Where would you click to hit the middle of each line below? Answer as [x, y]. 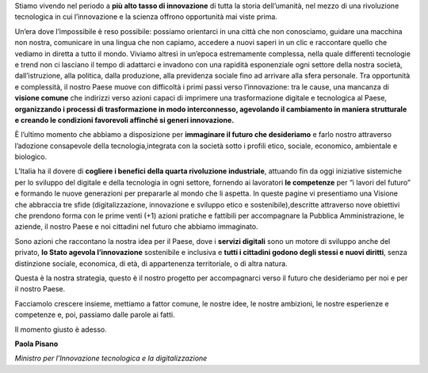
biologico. [31, 157]
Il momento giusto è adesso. [61, 329]
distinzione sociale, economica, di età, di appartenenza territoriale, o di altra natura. [151, 263]
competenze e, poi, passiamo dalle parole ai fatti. [95, 315]
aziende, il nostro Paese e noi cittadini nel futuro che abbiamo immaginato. [136, 226]
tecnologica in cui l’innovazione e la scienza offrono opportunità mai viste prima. [146, 17]
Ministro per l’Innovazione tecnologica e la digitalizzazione [111, 358]
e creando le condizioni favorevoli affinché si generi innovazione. [124, 120]
